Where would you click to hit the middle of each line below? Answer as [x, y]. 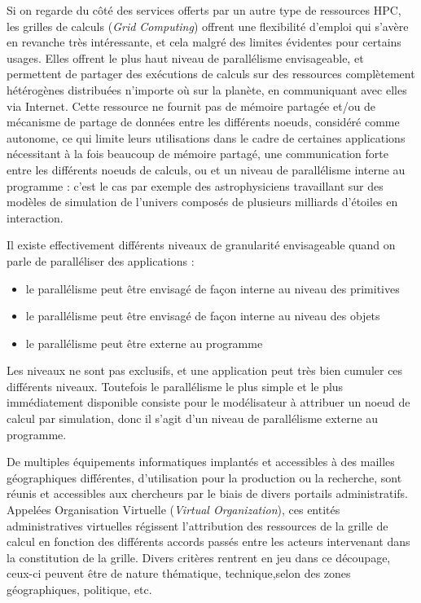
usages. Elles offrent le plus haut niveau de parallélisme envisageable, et [185, 57]
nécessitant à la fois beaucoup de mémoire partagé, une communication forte [197, 154]
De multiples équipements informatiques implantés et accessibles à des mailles [201, 462]
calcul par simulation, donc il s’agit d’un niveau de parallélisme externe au [193, 418]
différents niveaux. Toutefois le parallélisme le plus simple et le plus [175, 386]
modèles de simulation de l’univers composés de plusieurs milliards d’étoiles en [202, 202]
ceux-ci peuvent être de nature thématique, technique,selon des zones [179, 573]
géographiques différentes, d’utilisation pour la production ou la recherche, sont [204, 477]
